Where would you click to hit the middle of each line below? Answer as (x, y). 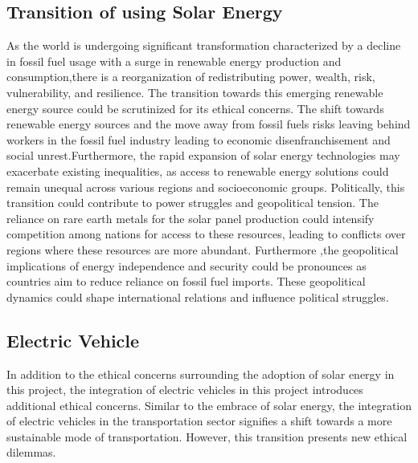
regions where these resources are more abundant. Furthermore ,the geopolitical (203, 249)
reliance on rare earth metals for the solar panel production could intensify (191, 218)
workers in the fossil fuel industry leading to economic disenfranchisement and (199, 139)
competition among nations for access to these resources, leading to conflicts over (206, 234)
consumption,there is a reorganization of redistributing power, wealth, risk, (191, 77)
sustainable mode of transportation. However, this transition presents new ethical (207, 436)
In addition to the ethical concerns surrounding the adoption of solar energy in (201, 374)
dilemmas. (31, 452)
